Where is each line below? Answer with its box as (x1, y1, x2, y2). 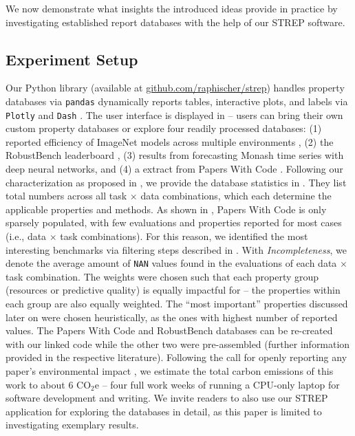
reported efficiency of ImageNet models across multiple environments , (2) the (6, 134, 334, 149)
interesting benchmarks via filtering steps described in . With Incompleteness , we (6, 242, 347, 257)
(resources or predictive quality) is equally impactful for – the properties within (6, 283, 341, 297)
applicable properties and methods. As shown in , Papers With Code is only (6, 201, 327, 216)
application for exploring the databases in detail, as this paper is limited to (6, 404, 322, 418)
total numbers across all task (6, 188, 127, 203)
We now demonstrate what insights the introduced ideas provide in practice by (6, 1, 338, 15)
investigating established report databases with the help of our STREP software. (6, 14, 345, 29)
